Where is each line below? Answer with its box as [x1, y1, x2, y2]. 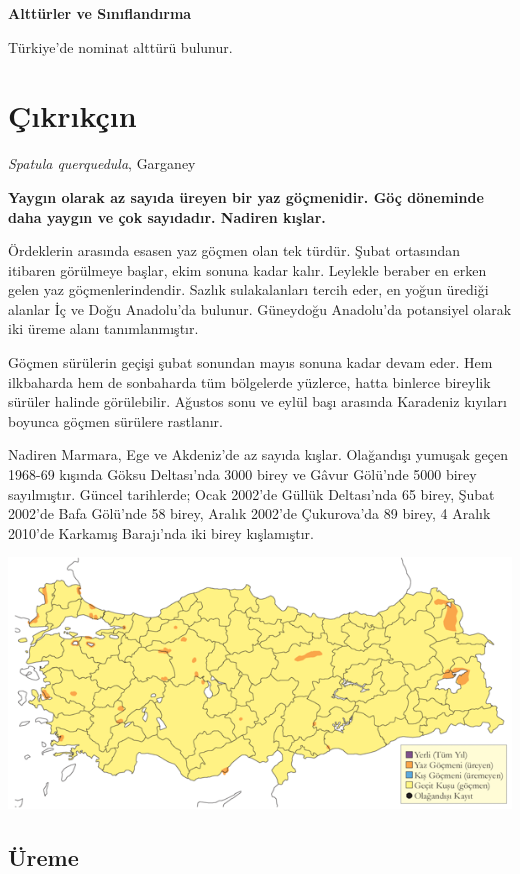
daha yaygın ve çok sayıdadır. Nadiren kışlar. [8, 206, 326, 227]
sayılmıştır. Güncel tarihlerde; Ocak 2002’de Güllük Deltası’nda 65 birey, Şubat [8, 483, 495, 504]
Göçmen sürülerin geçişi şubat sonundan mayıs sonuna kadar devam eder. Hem [8, 352, 493, 373]
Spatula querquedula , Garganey [8, 153, 196, 174]
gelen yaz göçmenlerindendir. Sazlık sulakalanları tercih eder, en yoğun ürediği [8, 279, 489, 300]
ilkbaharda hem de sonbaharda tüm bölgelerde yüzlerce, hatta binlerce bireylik [8, 371, 491, 392]
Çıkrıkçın [8, 95, 137, 136]
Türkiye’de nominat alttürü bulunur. [8, 36, 233, 57]
